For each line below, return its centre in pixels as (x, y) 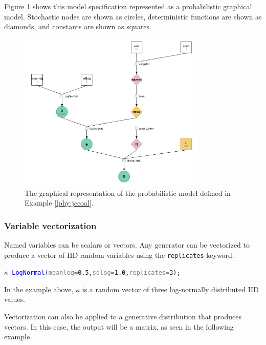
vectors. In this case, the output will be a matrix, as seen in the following (119, 326)
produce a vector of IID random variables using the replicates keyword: (119, 255)
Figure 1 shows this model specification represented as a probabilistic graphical (128, 6)
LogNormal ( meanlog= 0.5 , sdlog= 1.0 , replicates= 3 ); (96, 273)
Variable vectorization (50, 225)
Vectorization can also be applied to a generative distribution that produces (123, 316)
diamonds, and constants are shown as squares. (78, 26)
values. (15, 299)
